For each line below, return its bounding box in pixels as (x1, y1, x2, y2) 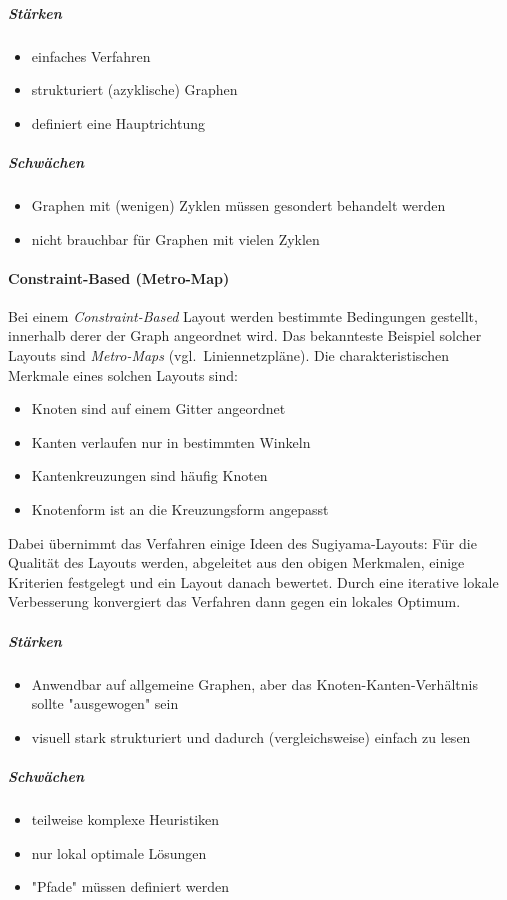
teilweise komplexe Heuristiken (31, 808, 220, 829)
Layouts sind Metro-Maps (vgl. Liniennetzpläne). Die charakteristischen (8, 345, 449, 366)
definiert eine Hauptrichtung (31, 112, 205, 133)
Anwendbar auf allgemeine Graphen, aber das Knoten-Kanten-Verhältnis (31, 673, 478, 694)
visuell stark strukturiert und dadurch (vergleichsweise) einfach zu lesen (31, 726, 471, 747)
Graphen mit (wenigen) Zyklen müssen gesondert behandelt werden (31, 194, 446, 215)
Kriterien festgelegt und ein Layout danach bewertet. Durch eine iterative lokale (8, 571, 499, 592)
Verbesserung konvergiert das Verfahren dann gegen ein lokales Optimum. (8, 591, 461, 612)
